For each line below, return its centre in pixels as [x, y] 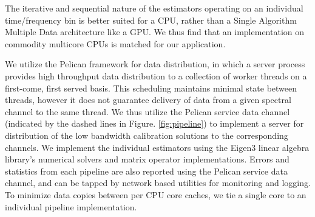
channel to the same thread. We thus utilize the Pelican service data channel [147, 111]
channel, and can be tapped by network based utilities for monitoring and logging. [158, 183]
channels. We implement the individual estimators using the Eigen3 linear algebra [157, 147]
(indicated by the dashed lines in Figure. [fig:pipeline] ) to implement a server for [154, 123]
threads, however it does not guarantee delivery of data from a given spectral [148, 100]
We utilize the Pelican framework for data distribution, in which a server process [155, 64]
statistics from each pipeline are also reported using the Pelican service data [146, 171]
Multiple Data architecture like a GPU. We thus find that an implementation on [155, 32]
